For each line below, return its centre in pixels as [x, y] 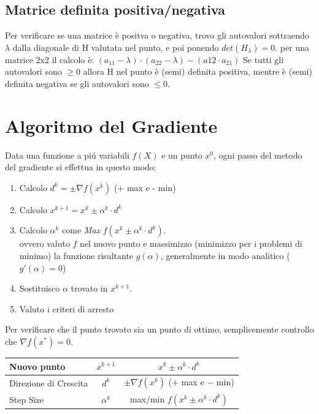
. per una [292, 47]
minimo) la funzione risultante [76, 256]
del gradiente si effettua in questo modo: [81, 167]
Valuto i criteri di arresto [67, 308]
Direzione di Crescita [49, 382]
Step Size [26, 399]
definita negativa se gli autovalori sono [77, 83]
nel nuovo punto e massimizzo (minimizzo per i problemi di [191, 243]
